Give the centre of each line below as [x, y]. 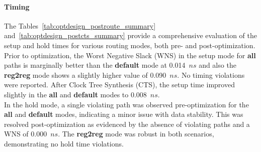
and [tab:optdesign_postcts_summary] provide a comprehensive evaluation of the [130, 35]
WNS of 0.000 [26, 134]
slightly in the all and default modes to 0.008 [75, 94]
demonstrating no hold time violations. [64, 143]
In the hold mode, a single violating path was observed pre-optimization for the [126, 104]
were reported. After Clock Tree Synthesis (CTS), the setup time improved [119, 85]
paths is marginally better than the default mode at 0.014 [95, 65]
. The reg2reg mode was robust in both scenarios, [136, 134]
